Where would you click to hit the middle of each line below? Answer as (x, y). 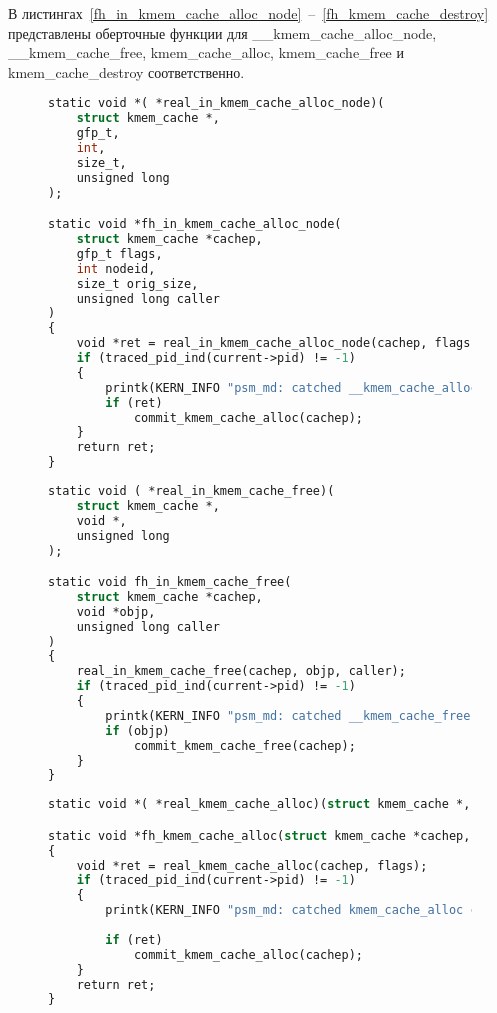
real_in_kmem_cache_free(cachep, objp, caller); (241, 671)
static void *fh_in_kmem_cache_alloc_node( (195, 224)
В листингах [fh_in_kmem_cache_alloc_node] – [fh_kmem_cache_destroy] (248, 13)
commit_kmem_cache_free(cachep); (244, 745)
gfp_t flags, (119, 253)
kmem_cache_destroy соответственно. (126, 71)
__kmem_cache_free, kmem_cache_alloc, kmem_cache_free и (206, 52)
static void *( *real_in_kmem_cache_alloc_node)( (216, 103)
